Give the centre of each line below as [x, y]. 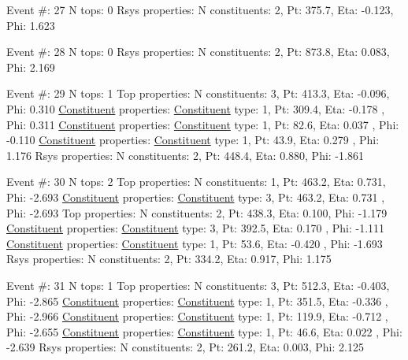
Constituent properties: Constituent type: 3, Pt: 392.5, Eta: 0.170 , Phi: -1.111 [196, 228]
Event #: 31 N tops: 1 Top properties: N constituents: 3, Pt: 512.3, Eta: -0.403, [198, 285]
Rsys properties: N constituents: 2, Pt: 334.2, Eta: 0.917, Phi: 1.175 [169, 259]
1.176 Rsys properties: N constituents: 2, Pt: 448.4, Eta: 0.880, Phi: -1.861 [185, 155]
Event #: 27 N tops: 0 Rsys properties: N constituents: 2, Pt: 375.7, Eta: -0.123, [200, 9]
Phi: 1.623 [31, 25]
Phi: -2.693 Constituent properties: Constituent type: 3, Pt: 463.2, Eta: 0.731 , [196, 197]
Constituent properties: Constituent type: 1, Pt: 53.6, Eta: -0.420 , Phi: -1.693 [195, 243]
